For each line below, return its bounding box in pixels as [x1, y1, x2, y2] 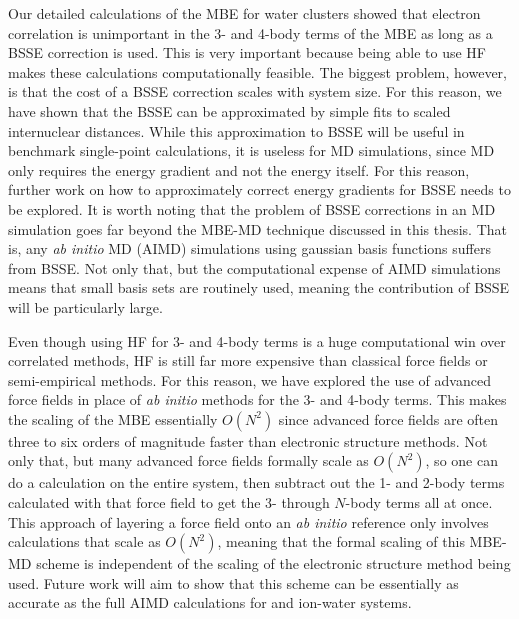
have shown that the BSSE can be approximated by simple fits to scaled [8, 100, 451, 121]
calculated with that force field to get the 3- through [8, 492, 330, 513]
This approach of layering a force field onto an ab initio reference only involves [8, 511, 489, 532]
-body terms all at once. [345, 492, 493, 513]
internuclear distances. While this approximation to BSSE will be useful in [8, 120, 465, 141]
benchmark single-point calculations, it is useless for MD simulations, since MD [8, 140, 495, 161]
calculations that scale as [8, 531, 161, 552]
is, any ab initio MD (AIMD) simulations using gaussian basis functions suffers [8, 238, 491, 259]
